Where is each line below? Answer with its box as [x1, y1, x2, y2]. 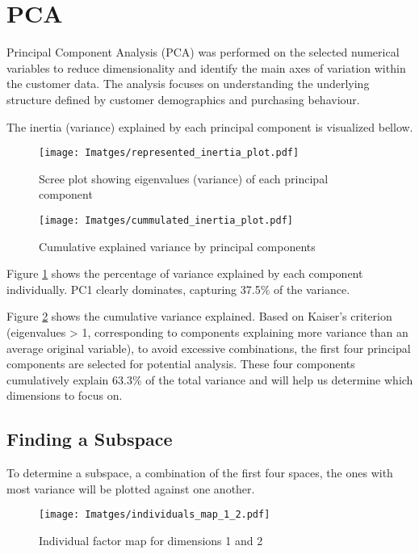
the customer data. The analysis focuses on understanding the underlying [6, 75, 370, 92]
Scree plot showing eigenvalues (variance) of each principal [39, 170, 329, 187]
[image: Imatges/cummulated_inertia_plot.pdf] [39, 214, 293, 226]
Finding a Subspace [6, 426, 173, 451]
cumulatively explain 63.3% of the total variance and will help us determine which [6, 371, 413, 388]
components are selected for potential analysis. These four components [6, 355, 355, 372]
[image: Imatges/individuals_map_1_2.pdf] [39, 509, 270, 521]
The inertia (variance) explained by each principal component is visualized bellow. [6, 118, 413, 135]
